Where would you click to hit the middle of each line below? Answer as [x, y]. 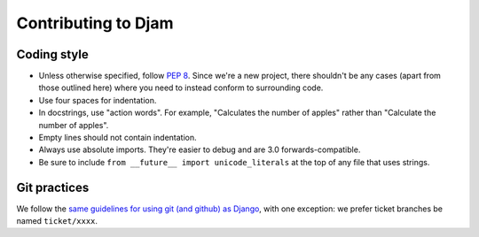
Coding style [52, 54]
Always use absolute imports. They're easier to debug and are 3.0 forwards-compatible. [200, 149]
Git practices [53, 187]
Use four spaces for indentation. [98, 100]
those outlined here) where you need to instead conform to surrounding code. [181, 88]
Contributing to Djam [95, 23]
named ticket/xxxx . [57, 221]
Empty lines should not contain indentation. [118, 138]
